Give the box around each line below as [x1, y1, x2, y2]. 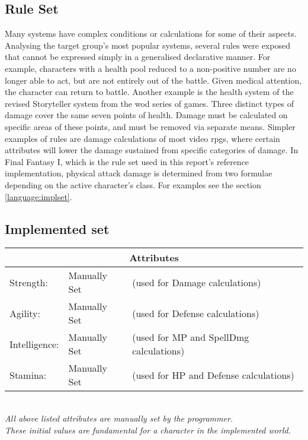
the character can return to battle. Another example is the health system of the [5, 86, 294, 98]
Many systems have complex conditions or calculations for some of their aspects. [5, 27, 297, 40]
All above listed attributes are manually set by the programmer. [5, 411, 233, 424]
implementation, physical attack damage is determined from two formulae [5, 167, 272, 179]
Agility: [9, 306, 41, 320]
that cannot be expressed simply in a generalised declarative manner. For [5, 50, 271, 63]
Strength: [9, 275, 48, 289]
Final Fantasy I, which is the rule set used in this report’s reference [5, 155, 249, 167]
